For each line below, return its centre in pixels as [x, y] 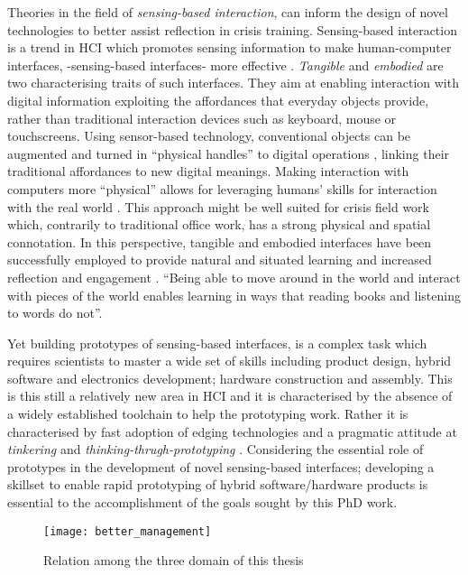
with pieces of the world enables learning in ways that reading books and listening [234, 295]
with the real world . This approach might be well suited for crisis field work [218, 206]
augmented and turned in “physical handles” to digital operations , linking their [229, 153]
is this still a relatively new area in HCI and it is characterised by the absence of [230, 396]
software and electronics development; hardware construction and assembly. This [230, 378]
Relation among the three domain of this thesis [174, 560]
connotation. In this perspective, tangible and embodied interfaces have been [220, 241]
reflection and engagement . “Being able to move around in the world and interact [234, 277]
